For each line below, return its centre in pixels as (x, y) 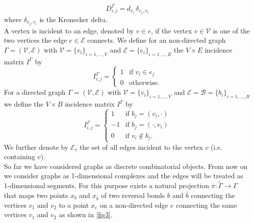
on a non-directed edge (134, 205)
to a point (74, 205)
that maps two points (36, 195)
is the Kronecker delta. (74, 19)
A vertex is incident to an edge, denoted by (69, 30)
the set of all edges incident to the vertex (141, 147)
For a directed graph (35, 92)
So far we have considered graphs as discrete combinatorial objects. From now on (126, 166)
